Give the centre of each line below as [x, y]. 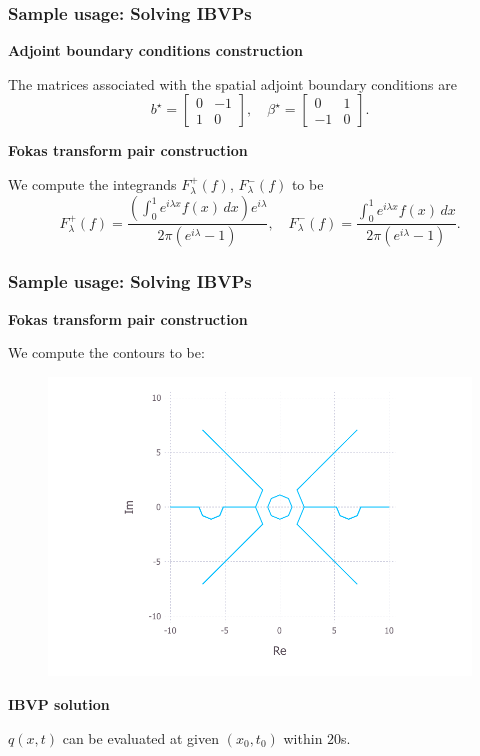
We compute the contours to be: [106, 352]
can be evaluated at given [141, 737]
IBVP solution [59, 704]
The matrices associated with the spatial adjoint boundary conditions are [232, 83]
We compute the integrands [92, 184]
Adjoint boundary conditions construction [156, 50]
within [303, 737]
